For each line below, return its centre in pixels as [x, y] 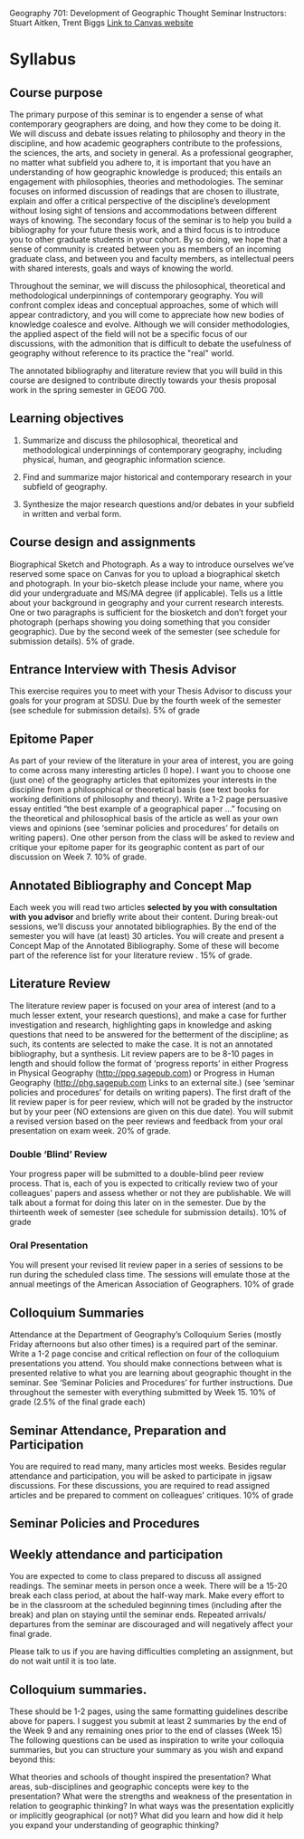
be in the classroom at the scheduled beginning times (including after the [146, 1605]
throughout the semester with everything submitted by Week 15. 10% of [142, 1393]
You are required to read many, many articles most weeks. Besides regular [148, 1467]
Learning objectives [67, 419]
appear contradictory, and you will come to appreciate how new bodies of [147, 315]
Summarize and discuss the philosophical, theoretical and [130, 440]
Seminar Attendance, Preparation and [118, 1430]
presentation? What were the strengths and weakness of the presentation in [151, 1796]
